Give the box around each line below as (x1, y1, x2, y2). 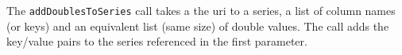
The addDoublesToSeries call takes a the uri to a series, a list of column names (6, 2, 396, 18)
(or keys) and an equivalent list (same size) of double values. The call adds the (6, 17, 389, 34)
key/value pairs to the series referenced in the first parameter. (6, 33, 307, 49)
